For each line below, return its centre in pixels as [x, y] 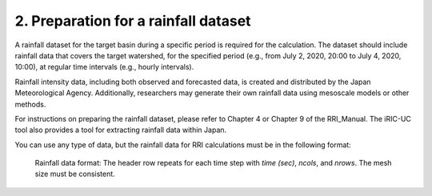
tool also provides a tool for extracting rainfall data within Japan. [121, 130]
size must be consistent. [75, 174]
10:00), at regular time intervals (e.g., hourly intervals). [104, 67]
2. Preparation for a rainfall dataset [133, 21]
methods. [30, 104]
